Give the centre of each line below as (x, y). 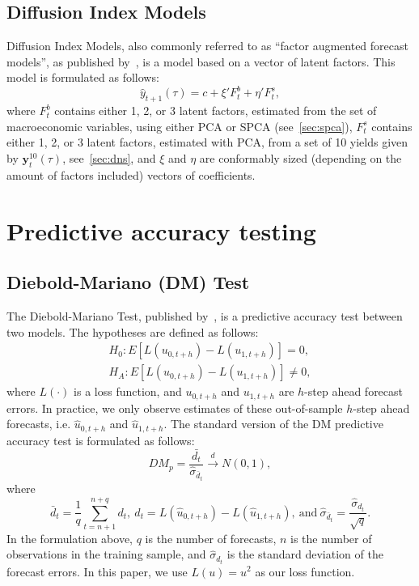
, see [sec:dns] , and (109, 158)
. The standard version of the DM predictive (273, 424)
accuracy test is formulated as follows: (101, 440)
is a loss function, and (128, 391)
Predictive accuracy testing (161, 230)
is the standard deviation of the (305, 554)
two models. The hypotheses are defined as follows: (133, 331)
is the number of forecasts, (211, 538)
